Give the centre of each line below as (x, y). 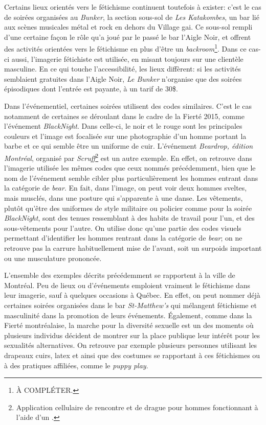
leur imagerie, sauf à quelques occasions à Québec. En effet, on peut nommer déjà (132, 295)
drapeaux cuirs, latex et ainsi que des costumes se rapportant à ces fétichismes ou (132, 355)
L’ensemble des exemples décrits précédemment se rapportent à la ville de (120, 275)
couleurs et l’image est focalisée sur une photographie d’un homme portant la (125, 136)
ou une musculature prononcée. (53, 258)
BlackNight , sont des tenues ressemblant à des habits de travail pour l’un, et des (129, 218)
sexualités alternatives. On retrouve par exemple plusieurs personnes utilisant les (131, 345)
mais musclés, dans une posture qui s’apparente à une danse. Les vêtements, (124, 198)
